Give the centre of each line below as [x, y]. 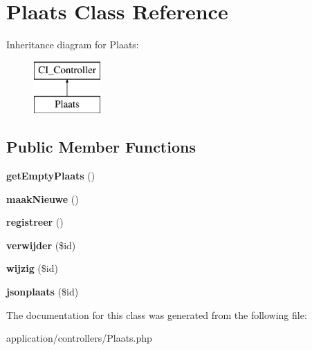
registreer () [35, 222]
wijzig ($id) [32, 268]
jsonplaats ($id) [43, 292]
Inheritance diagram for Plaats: [73, 45]
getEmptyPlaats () [51, 176]
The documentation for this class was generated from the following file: [157, 314]
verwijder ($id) [41, 245]
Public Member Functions [101, 147]
